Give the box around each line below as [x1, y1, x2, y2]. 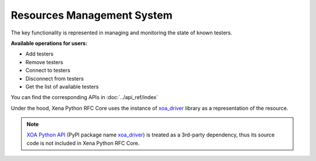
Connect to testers [25, 67, 70, 74]
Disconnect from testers [25, 75, 84, 82]
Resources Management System [11, 9, 173, 22]
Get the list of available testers [25, 83, 99, 90]
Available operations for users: [11, 40, 88, 47]
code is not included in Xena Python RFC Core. [26, 139, 140, 146]
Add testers [25, 50, 54, 58]
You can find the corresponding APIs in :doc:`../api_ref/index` [11, 94, 158, 101]
